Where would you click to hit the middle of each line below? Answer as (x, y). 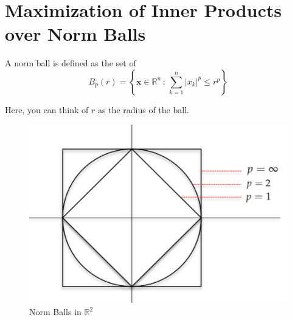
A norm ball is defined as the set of (71, 63)
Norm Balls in (55, 312)
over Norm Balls (75, 34)
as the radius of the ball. (143, 109)
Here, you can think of (47, 109)
